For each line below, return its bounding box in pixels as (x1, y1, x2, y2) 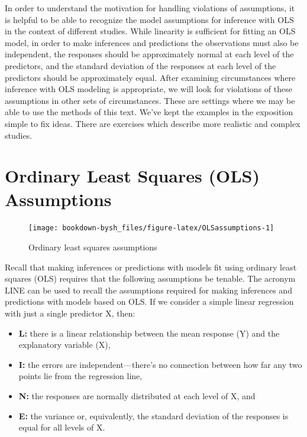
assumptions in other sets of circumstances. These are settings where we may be (5, 94, 295, 106)
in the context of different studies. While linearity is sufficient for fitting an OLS (5, 25, 296, 37)
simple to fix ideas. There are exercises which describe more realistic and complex (5, 117, 300, 129)
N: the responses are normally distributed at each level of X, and (18, 390, 256, 402)
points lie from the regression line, (18, 370, 143, 382)
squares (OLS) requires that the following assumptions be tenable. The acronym (5, 272, 296, 285)
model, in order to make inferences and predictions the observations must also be (5, 36, 299, 48)
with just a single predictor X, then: (5, 307, 135, 319)
